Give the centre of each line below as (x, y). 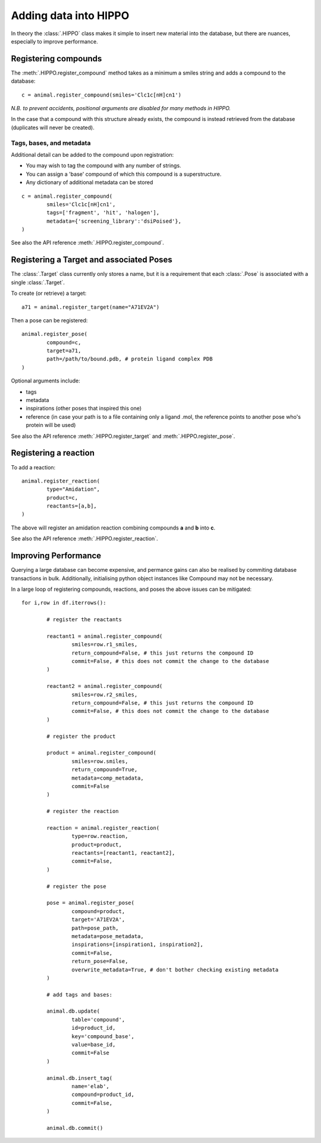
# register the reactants (84, 620)
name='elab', (91, 1086)
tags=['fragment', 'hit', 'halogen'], (103, 213)
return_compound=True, (105, 770)
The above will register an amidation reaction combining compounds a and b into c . (113, 528)
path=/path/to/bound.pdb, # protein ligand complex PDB (130, 359)
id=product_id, (94, 1028)
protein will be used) (51, 425)
